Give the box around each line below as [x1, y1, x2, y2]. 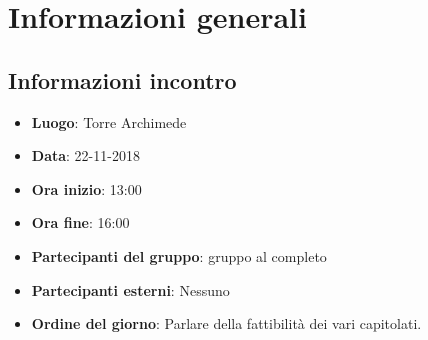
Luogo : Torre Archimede [31, 111, 187, 132]
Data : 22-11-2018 [31, 145, 140, 166]
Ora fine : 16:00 [31, 212, 130, 233]
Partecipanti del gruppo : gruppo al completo [31, 245, 327, 266]
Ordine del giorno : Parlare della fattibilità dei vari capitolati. [31, 313, 422, 334]
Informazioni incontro [8, 64, 237, 95]
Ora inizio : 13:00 [31, 178, 142, 199]
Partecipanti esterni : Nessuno [31, 279, 230, 300]
